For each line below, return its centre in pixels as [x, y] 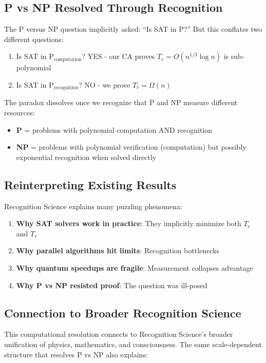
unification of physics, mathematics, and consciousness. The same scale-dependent [133, 344]
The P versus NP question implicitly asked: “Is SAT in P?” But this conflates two [133, 29]
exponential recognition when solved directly [86, 157]
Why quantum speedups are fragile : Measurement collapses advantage [135, 267]
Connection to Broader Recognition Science [123, 312]
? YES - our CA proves [118, 56]
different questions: [34, 39]
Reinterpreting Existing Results [90, 184]
